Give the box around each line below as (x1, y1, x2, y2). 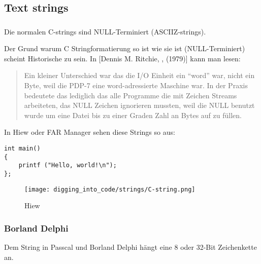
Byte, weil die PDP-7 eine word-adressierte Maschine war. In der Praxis (24, 80, 248, 91)
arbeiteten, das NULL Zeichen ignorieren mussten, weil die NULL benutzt (24, 100, 255, 110)
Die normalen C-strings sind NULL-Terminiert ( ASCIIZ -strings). (4, 26, 206, 36)
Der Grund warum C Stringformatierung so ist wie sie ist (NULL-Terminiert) (4, 43, 245, 54)
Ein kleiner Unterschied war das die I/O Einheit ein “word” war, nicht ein (24, 70, 255, 81)
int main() (4, 145, 41, 153)
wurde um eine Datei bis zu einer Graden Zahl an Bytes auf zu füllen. (24, 109, 242, 120)
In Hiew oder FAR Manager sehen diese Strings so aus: (4, 127, 175, 137)
